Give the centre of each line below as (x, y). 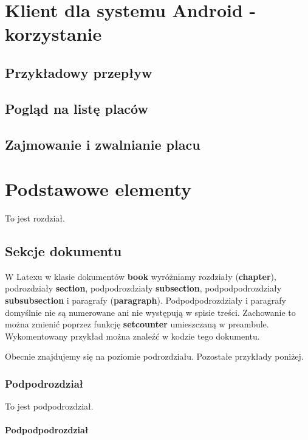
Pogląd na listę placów (77, 108)
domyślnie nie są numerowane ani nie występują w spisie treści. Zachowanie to (150, 312)
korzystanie (53, 34)
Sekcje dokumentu (63, 251)
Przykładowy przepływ (79, 72)
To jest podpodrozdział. (49, 406)
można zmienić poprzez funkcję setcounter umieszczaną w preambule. (137, 324)
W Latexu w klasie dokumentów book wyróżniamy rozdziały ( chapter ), (141, 276)
